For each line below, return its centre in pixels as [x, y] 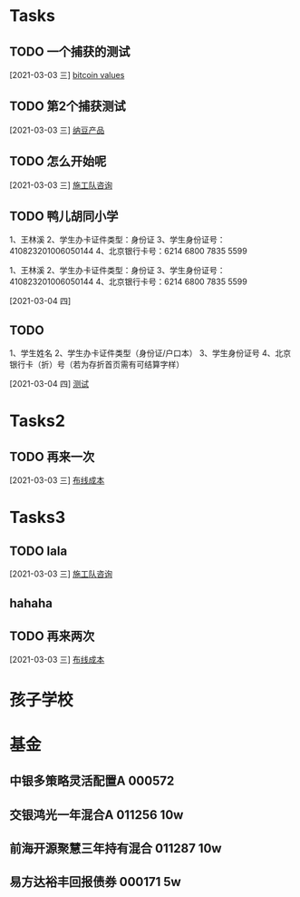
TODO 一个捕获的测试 [70, 51]
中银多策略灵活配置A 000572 [92, 781]
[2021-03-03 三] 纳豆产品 [57, 130]
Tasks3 [38, 517]
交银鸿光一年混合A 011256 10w [97, 815]
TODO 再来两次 [52, 636]
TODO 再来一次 [52, 456]
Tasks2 [38, 421]
